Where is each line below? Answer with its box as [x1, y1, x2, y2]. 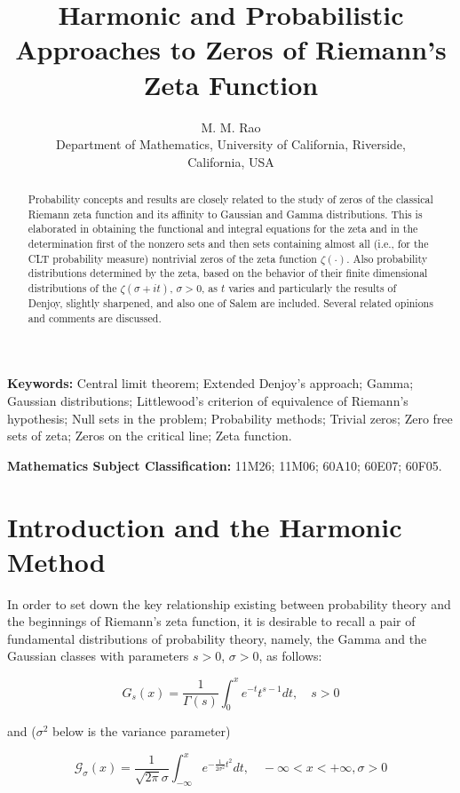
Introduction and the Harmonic [7, 508, 402, 544]
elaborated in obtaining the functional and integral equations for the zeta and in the [28, 221, 418, 236]
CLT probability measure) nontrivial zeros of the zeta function [28, 250, 317, 266]
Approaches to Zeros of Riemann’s [15, 31, 447, 67]
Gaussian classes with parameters [7, 646, 189, 665]
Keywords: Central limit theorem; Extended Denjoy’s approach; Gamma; [7, 374, 414, 393]
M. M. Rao [201, 117, 261, 136]
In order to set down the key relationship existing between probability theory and [7, 594, 451, 613]
